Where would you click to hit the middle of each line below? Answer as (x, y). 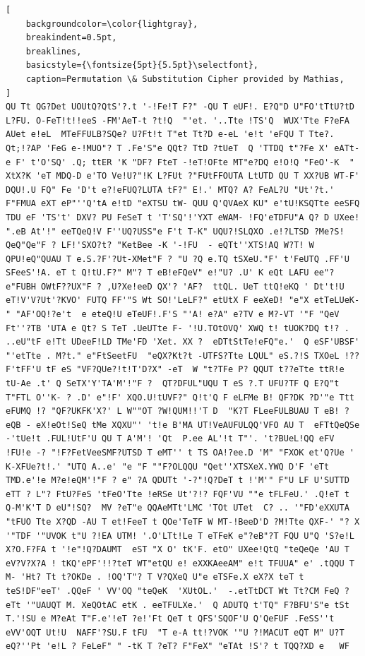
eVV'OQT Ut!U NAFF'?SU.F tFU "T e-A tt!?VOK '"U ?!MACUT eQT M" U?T (175, 632)
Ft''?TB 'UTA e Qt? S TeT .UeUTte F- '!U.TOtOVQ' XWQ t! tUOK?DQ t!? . (178, 328)
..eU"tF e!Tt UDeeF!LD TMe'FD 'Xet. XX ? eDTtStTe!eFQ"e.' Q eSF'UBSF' (183, 342)
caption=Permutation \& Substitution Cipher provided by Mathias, (185, 79)
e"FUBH (21, 286)
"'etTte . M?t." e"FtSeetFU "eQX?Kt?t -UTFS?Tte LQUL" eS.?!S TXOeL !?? (183, 356)
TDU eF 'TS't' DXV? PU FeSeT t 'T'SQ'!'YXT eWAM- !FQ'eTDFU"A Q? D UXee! (183, 217)
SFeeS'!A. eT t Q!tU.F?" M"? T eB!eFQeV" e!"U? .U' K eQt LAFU (157, 273)
